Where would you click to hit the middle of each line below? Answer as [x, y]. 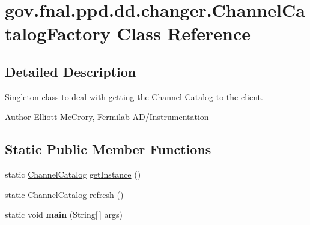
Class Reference [184, 33]
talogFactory [58, 33]
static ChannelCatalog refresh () [64, 194]
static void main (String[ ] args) [64, 214]
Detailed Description [71, 71]
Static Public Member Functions [108, 149]
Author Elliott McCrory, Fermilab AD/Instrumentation [107, 117]
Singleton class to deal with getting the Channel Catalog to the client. [134, 96]
